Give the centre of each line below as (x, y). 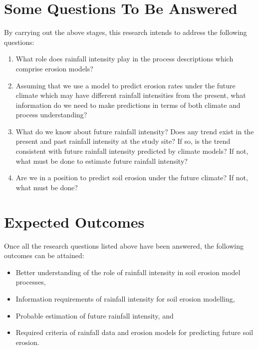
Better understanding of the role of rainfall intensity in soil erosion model (128, 272)
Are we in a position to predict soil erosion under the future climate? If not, (132, 177)
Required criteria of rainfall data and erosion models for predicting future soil (134, 332)
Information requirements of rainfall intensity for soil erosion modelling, (125, 298)
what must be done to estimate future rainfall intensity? (102, 161)
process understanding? (51, 115)
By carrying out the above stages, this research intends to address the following (126, 32)
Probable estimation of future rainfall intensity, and (95, 315)
